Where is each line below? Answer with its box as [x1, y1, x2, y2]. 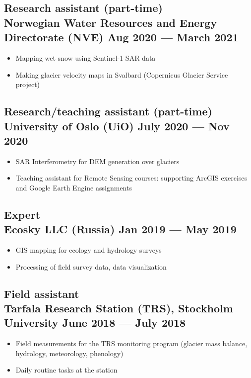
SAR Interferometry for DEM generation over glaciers [15, 156, 180, 166]
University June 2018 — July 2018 [4, 315, 186, 330]
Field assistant [4, 285, 79, 301]
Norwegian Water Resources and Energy [4, 14, 217, 30]
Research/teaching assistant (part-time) [4, 103, 212, 119]
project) [15, 79, 40, 90]
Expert [4, 206, 41, 222]
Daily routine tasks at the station [15, 365, 118, 375]
